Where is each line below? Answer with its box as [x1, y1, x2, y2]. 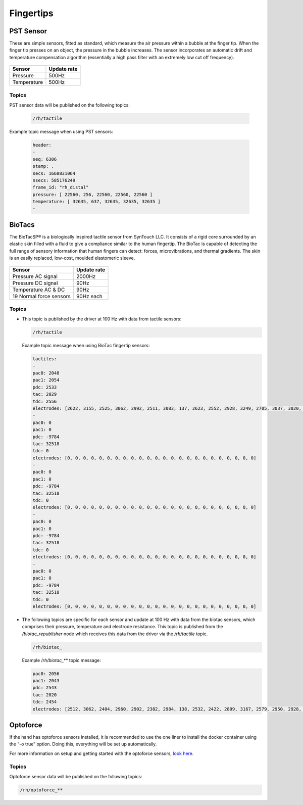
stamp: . [32, 163, 55, 169]
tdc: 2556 [32, 398, 57, 404]
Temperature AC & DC [12, 286, 65, 293]
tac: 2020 [32, 692, 57, 697]
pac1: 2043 [32, 678, 60, 683]
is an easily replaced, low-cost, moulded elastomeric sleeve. [9, 255, 135, 261]
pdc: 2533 [32, 384, 57, 390]
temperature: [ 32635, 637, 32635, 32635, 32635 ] [32, 199, 161, 205]
